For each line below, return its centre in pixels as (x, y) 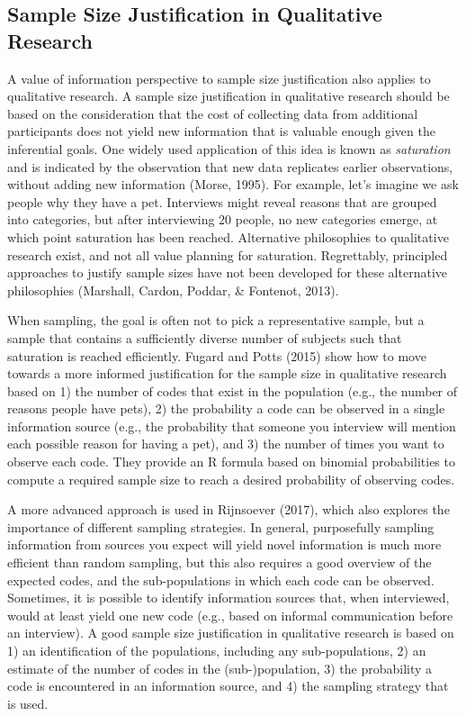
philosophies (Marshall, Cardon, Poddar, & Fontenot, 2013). (173, 290)
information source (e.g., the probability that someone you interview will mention (232, 426)
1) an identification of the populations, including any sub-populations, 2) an (217, 650)
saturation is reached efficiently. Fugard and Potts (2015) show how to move (217, 355)
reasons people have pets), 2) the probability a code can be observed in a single (226, 408)
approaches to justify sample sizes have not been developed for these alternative (227, 272)
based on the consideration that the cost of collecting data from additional (213, 113)
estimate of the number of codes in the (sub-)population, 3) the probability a (220, 668)
